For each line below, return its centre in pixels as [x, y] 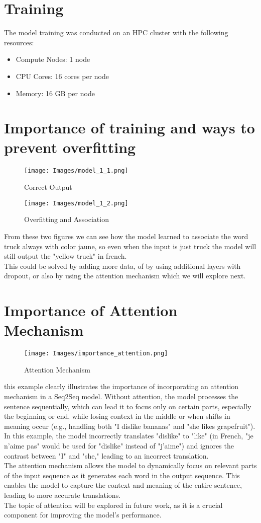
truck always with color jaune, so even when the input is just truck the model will [130, 246]
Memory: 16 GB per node [55, 93]
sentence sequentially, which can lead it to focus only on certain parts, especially [128, 406]
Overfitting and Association [67, 219]
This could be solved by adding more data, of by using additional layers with [122, 266]
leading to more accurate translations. [62, 495]
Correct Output [48, 187]
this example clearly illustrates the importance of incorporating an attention [121, 386]
